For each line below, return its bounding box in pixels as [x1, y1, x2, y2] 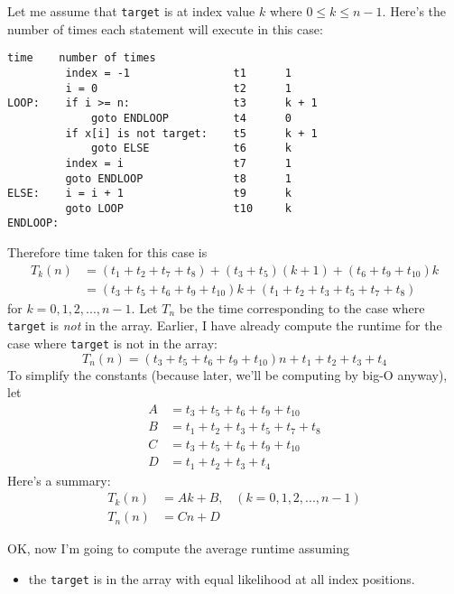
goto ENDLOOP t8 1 [65, 172, 292, 185]
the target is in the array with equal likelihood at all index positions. [28, 570, 415, 589]
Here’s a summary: [7, 470, 111, 489]
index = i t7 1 [65, 156, 292, 170]
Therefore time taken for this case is [7, 243, 208, 262]
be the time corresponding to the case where [179, 298, 425, 317]
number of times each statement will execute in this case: [7, 19, 323, 38]
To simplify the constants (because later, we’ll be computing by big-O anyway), [7, 365, 448, 384]
